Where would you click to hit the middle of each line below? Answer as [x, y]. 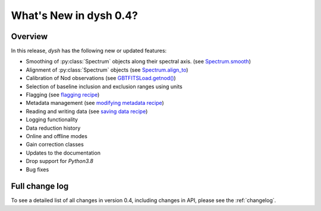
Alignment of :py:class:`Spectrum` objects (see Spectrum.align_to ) [107, 70]
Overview [29, 36]
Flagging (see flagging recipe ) [63, 95]
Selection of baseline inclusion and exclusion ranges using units [104, 87]
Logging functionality [52, 120]
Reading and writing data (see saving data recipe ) [87, 111]
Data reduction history [53, 128]
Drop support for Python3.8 [59, 161]
